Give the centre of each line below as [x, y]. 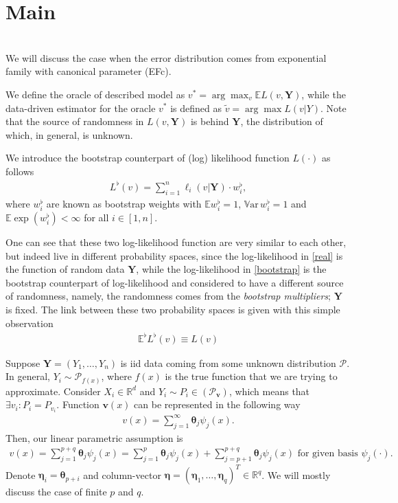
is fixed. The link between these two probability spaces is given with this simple [173, 309]
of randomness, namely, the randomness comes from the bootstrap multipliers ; [168, 296]
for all [96, 217]
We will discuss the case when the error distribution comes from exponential [166, 57]
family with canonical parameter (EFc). [89, 71]
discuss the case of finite [56, 492]
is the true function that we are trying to [251, 376]
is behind [210, 121]
